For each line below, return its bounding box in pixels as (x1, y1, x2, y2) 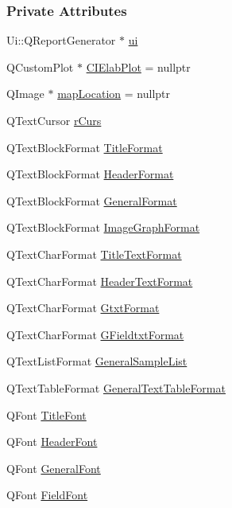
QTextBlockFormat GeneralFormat (6, 192, 177, 209)
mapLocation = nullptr (57, 85, 171, 102)
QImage (6, 85, 44, 102)
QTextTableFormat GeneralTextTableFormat (6, 379, 226, 396)
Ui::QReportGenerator (6, 32, 116, 49)
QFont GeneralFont (6, 459, 101, 476)
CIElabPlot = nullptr (86, 58, 191, 75)
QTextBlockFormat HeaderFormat (6, 166, 174, 182)
